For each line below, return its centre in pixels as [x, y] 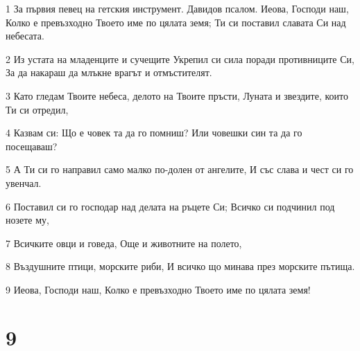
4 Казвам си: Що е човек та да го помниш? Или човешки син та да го [154, 133]
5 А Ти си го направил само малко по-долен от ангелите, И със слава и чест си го [180, 169]
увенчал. [24, 182]
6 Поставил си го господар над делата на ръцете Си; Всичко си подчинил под [170, 206]
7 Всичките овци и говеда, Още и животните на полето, [124, 243]
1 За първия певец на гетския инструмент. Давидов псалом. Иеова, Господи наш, [177, 8]
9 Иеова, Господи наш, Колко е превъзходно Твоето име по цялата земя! [158, 289]
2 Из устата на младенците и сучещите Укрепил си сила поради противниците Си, [180, 58]
